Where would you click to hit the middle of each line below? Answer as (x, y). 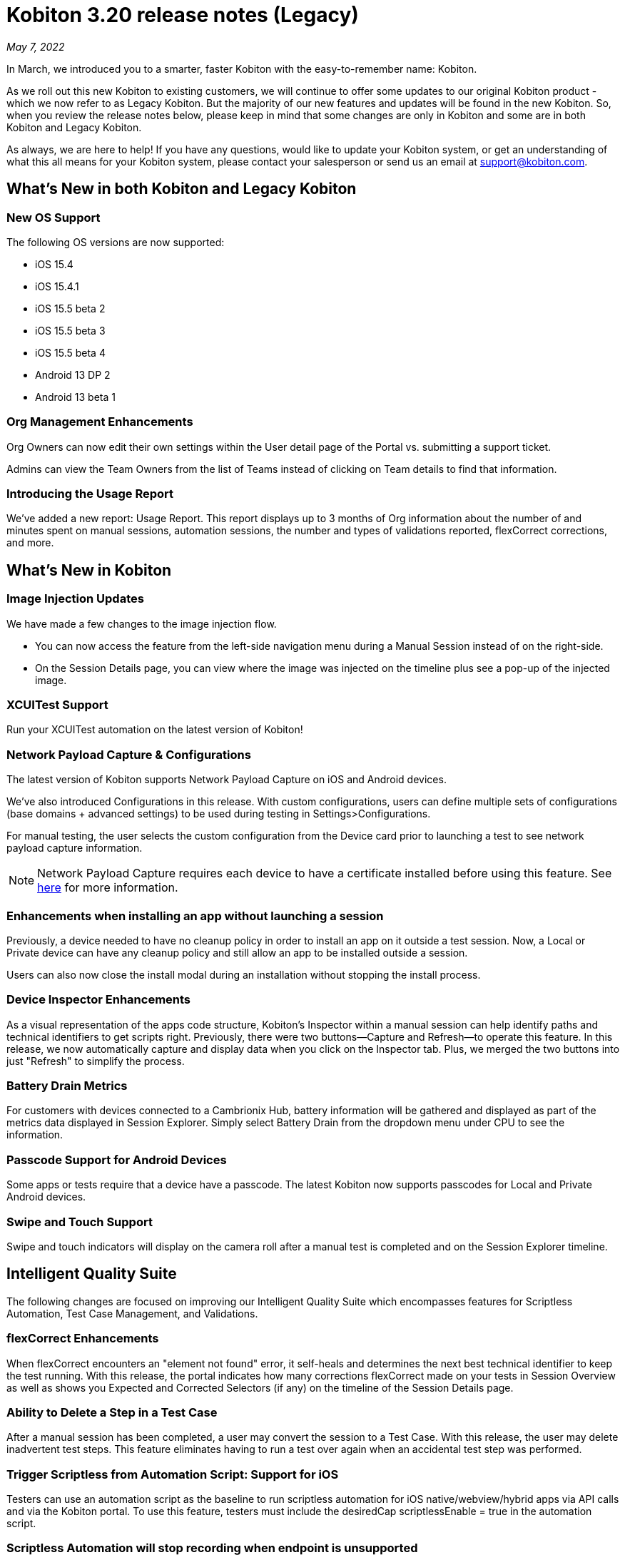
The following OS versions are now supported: (116, 242)
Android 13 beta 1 (75, 397)
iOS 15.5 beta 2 (70, 308)
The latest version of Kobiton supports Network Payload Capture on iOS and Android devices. (227, 780)
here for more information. (108, 888)
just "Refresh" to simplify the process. (96, 1061)
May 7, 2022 (36, 46)
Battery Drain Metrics (67, 1086)
